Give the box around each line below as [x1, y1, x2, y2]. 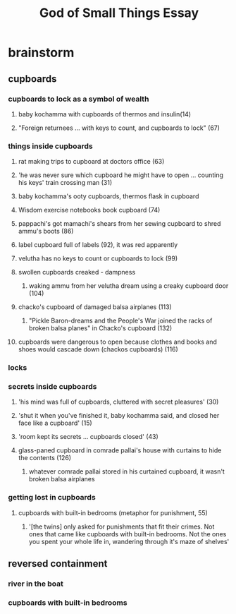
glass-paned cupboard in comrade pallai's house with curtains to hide [18, 446, 222, 455]
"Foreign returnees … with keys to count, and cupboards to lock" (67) [18, 124, 221, 132]
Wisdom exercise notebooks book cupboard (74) [18, 206, 161, 215]
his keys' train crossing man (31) [18, 179, 113, 187]
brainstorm [8, 44, 75, 61]
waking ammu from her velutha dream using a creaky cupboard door [28, 282, 229, 290]
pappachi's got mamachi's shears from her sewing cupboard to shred [18, 219, 221, 228]
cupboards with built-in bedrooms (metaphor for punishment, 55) [18, 508, 209, 517]
